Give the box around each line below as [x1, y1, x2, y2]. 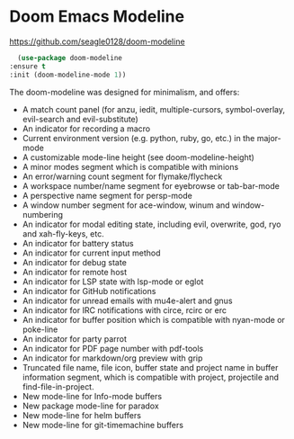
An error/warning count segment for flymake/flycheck [22, 171, 223, 182]
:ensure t [9, 61, 47, 71]
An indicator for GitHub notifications [22, 285, 156, 296]
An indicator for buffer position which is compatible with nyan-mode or [22, 314, 286, 325]
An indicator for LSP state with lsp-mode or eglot [22, 276, 204, 287]
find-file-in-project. [22, 381, 94, 392]
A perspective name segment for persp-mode [22, 190, 193, 201]
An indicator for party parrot [22, 333, 128, 344]
